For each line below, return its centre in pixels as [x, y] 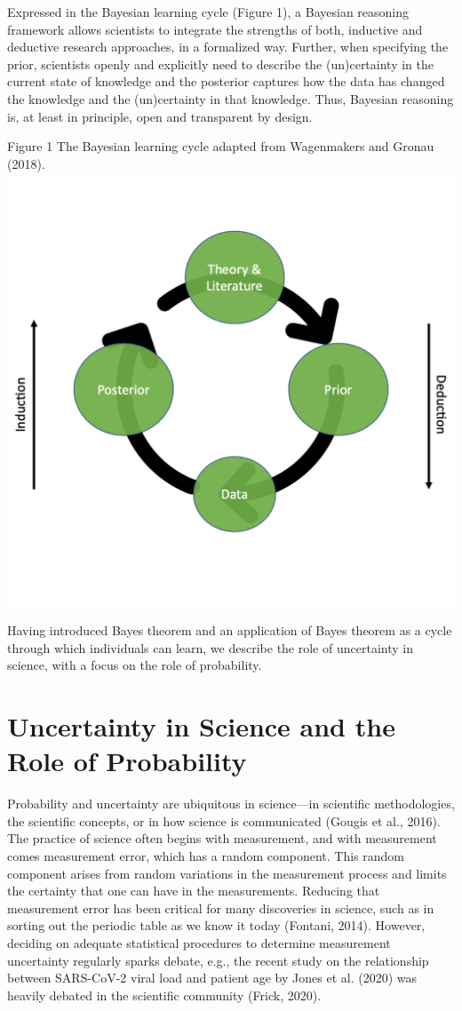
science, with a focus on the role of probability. [135, 665]
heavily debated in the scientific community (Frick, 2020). [164, 995]
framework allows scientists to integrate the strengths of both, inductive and [215, 29]
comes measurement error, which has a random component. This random [206, 856]
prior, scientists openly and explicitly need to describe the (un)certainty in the [220, 64]
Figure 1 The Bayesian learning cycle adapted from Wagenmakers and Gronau [221, 146]
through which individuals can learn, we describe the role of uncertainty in [210, 647]
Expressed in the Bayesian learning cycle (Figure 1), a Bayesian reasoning [208, 12]
